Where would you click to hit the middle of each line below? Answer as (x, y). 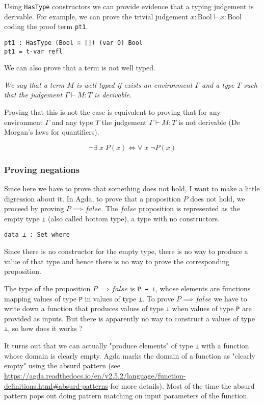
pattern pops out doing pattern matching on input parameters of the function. (127, 396)
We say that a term (34, 84)
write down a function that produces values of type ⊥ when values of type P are (128, 308)
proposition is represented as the (189, 208)
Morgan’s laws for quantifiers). (52, 132)
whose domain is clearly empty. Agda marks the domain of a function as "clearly (130, 355)
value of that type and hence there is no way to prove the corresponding (117, 261)
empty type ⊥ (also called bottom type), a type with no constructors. (112, 218)
